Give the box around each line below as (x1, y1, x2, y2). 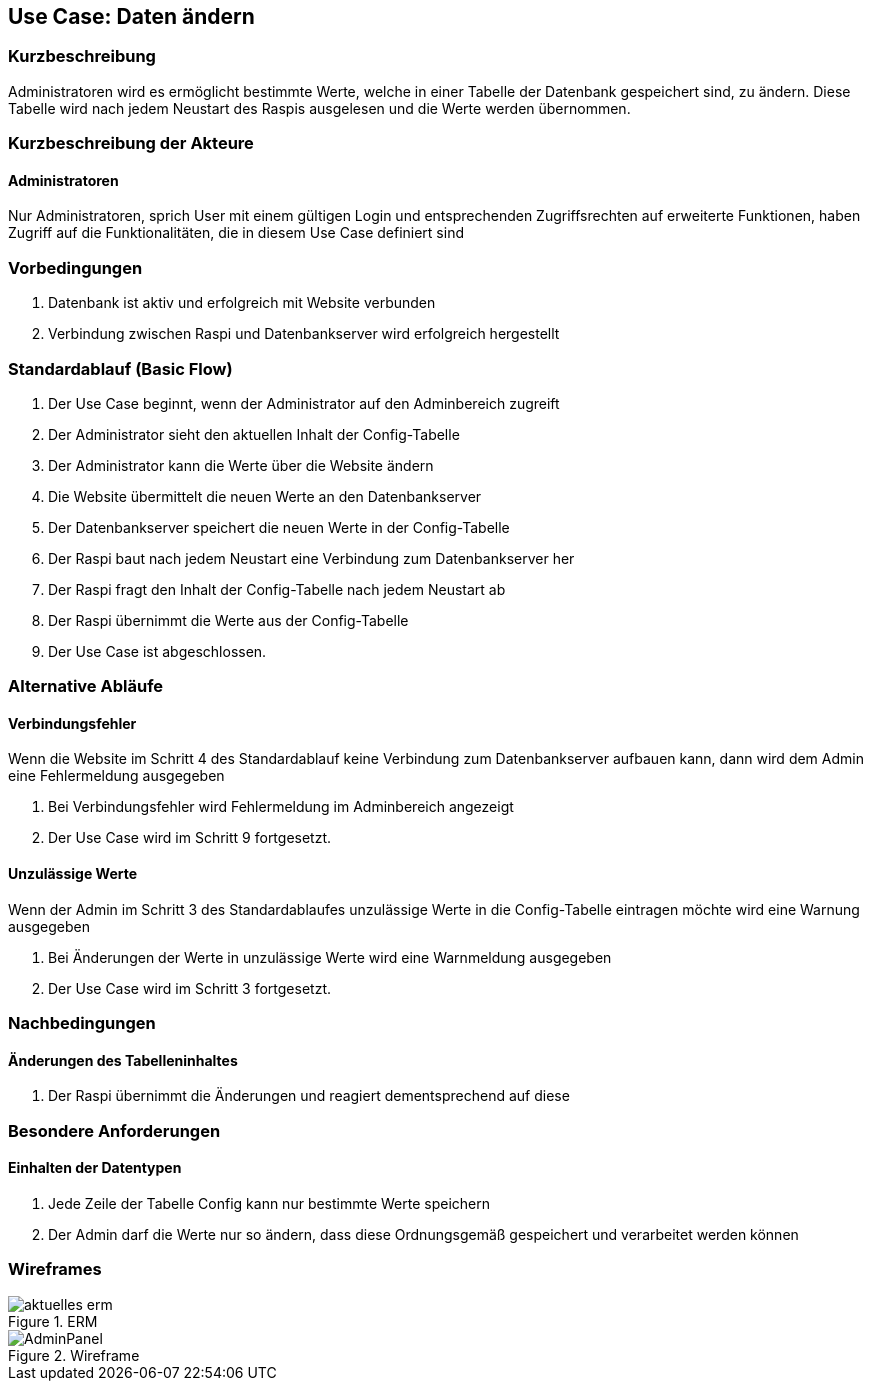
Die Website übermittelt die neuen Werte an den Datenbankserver (48, 487, 482, 505)
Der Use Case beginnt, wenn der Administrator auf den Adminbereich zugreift (48, 394, 560, 412)
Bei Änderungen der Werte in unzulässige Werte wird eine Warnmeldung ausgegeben (48, 948, 612, 966)
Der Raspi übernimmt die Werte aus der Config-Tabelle (48, 611, 409, 629)
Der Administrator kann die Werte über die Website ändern (48, 456, 434, 474)
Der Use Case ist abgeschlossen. (48, 642, 267, 660)
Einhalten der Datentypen (8, 1159, 182, 1177)
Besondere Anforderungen (8, 1120, 221, 1141)
